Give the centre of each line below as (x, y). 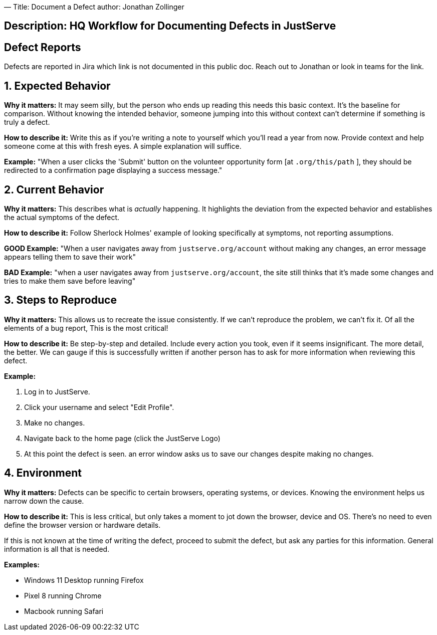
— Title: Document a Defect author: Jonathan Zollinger (94, 7)
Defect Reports (43, 47)
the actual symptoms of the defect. (62, 217)
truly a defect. (27, 122)
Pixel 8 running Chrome (63, 595)
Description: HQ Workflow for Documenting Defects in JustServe (170, 26)
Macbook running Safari (64, 611)
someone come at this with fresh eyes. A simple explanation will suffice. (123, 146)
